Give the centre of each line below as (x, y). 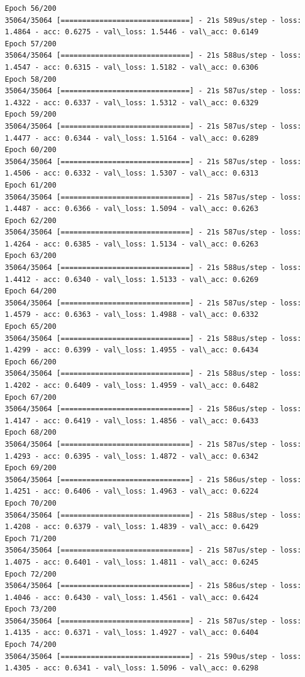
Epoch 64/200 (31, 291)
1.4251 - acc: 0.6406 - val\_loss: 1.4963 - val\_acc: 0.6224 (132, 492)
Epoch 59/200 (31, 115)
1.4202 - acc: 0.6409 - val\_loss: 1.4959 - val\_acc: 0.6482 (132, 385)
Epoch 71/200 (31, 538)
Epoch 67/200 (31, 397)
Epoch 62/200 (31, 220)
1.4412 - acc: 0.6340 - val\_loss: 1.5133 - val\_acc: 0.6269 (132, 279)
